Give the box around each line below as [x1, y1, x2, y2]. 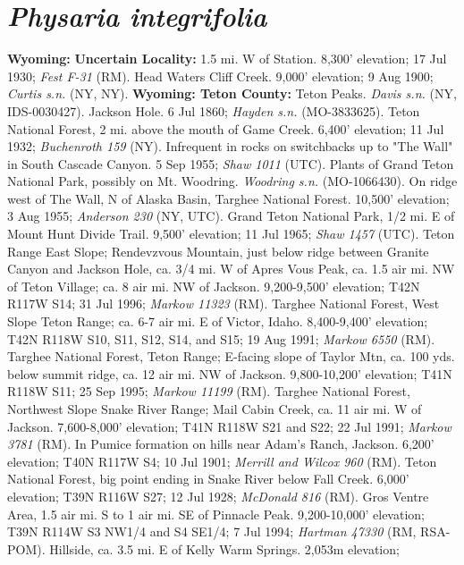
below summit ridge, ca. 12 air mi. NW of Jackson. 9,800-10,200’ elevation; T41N [7, 364, 452, 383]
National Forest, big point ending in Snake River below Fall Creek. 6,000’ [7, 469, 409, 488]
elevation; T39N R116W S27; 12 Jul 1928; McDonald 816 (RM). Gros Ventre [7, 486, 429, 505]
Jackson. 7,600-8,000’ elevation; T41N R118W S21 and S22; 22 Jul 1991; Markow [7, 417, 451, 435]
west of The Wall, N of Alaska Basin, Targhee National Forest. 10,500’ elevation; [7, 189, 450, 207]
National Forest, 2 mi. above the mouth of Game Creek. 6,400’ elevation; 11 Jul [7, 119, 444, 138]
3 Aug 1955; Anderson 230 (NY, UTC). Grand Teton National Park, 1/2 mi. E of [7, 207, 455, 225]
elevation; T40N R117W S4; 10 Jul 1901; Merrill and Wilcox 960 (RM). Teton [7, 451, 437, 470]
